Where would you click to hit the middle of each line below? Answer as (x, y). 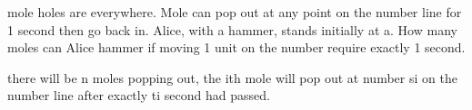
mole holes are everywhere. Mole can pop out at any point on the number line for (235, 12)
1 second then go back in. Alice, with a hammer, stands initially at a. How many (232, 29)
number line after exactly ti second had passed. (139, 95)
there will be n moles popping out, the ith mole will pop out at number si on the (232, 77)
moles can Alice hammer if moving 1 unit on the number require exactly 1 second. (236, 47)
